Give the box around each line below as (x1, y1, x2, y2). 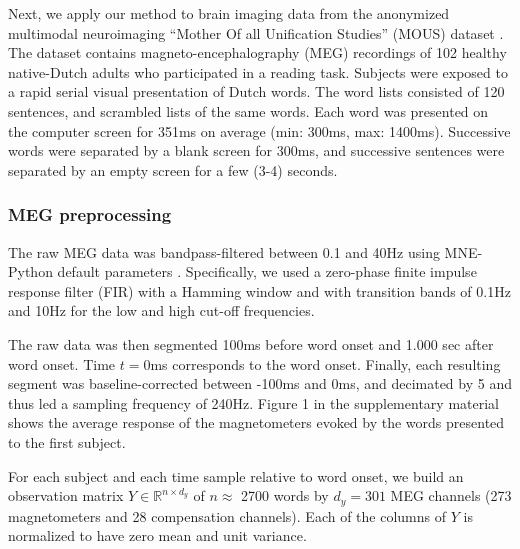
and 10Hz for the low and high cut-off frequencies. (8, 300, 315, 321)
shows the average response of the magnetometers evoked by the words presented (8, 412, 505, 433)
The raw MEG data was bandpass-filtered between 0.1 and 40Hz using (8, 241, 440, 262)
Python (8, 261, 53, 282)
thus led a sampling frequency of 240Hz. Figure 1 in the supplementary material (8, 392, 499, 413)
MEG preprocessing (8, 202, 172, 227)
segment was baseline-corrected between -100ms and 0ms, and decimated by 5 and (8, 373, 512, 394)
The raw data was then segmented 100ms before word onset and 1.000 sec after (8, 333, 494, 354)
